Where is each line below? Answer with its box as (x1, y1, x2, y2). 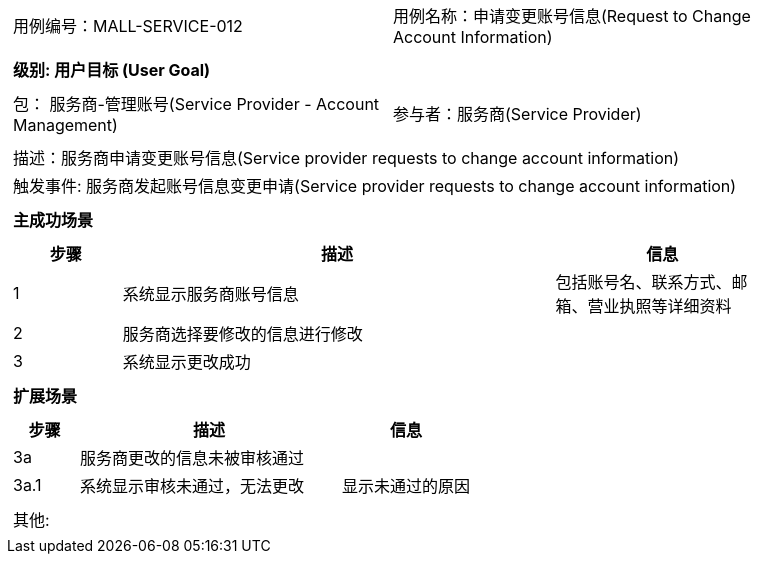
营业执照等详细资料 (587, 296, 732, 316)
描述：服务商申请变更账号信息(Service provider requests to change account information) (13, 148, 680, 168)
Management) (13, 115, 118, 135)
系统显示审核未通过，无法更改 (80, 476, 305, 496)
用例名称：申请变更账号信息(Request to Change (392, 6, 751, 26)
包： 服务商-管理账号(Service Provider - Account (13, 94, 380, 114)
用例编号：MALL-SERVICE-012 (13, 16, 243, 36)
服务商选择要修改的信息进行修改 (122, 324, 363, 344)
